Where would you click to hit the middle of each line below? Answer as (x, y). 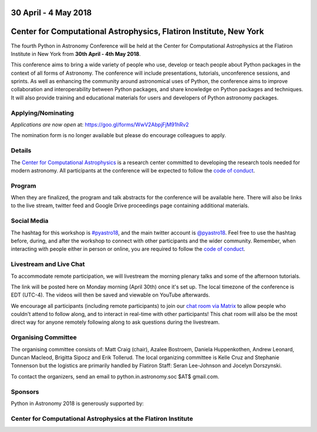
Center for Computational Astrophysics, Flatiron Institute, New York (137, 31)
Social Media (30, 221)
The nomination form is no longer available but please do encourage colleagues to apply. (118, 135)
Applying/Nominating (43, 113)
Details (21, 151)
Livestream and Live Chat (48, 264)
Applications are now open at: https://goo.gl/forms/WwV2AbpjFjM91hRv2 (100, 125)
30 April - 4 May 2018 (51, 13)
